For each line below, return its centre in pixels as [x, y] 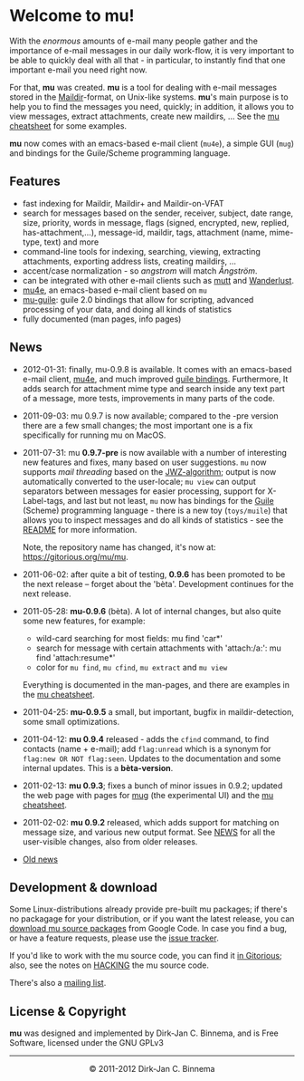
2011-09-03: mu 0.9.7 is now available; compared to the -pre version [150, 415]
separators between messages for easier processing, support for [144, 491]
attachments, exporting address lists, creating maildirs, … [129, 261]
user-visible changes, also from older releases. [110, 841]
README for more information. [80, 529]
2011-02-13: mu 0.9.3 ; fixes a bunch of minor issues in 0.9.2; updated [152, 786]
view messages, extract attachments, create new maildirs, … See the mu [145, 116]
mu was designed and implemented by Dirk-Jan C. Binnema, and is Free [144, 1033]
